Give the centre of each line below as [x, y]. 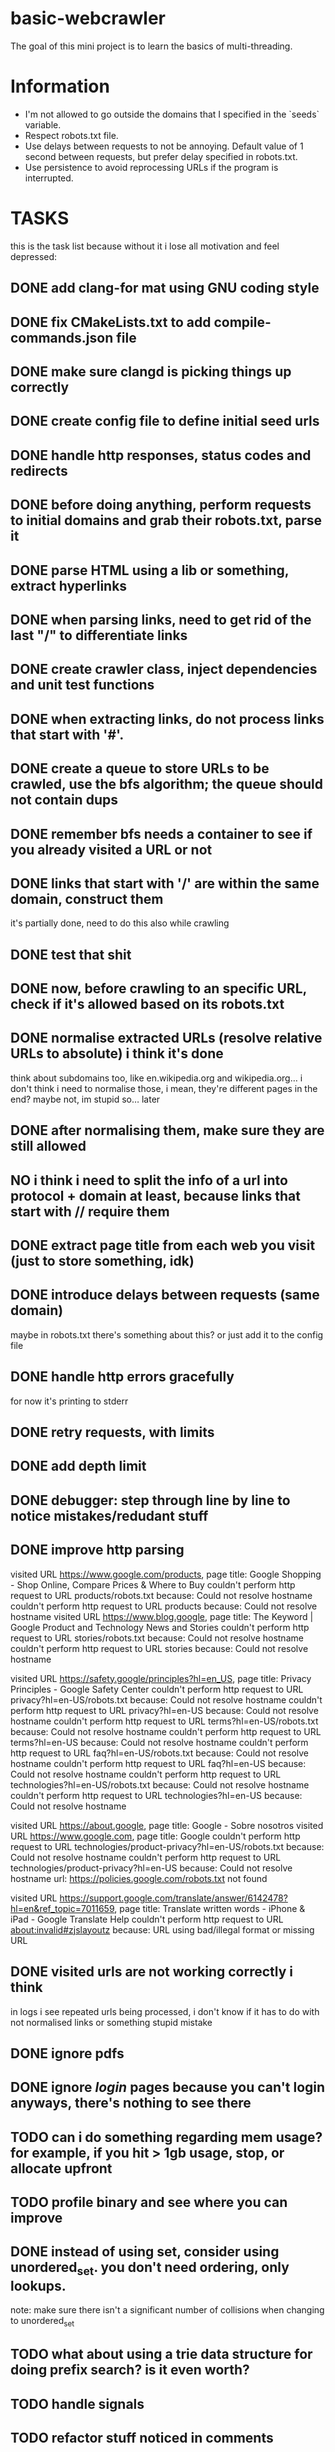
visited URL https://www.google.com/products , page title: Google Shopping [166, 1574]
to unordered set [42, 2322]
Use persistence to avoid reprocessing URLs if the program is [151, 167]
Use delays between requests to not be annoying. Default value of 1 [164, 146]
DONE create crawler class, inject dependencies [164, 669]
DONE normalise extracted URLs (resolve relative [166, 1038]
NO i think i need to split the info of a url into [149, 1180]
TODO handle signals [77, 2403]
